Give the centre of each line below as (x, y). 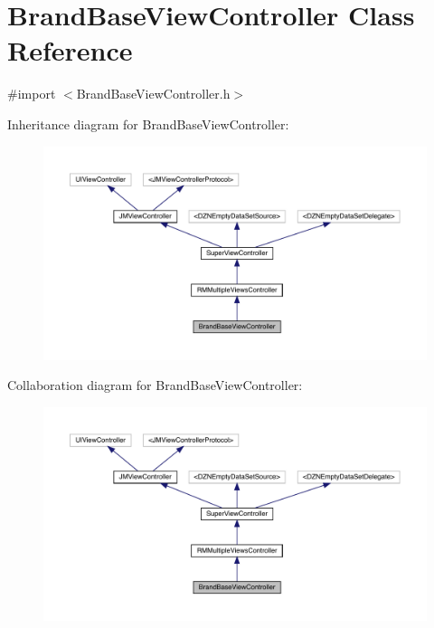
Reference (70, 50)
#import (32, 94)
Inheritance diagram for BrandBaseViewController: (148, 124)
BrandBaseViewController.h (153, 94)
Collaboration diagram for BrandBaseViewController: (155, 385)
